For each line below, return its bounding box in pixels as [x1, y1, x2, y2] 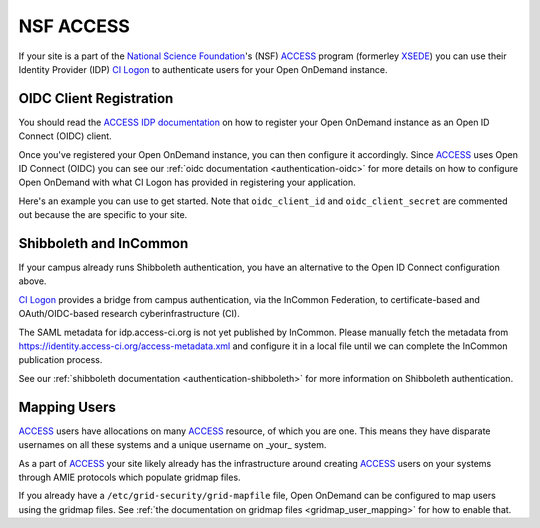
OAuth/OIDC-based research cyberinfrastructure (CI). [18, 308, 240, 320]
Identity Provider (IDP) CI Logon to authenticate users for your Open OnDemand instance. [18, 63, 388, 75]
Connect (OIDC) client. [18, 130, 112, 142]
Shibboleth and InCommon [18, 235, 189, 252]
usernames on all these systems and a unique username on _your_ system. [18, 439, 327, 451]
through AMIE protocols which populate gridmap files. [18, 471, 241, 483]
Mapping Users [18, 398, 117, 415]
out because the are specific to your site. [18, 209, 188, 221]
